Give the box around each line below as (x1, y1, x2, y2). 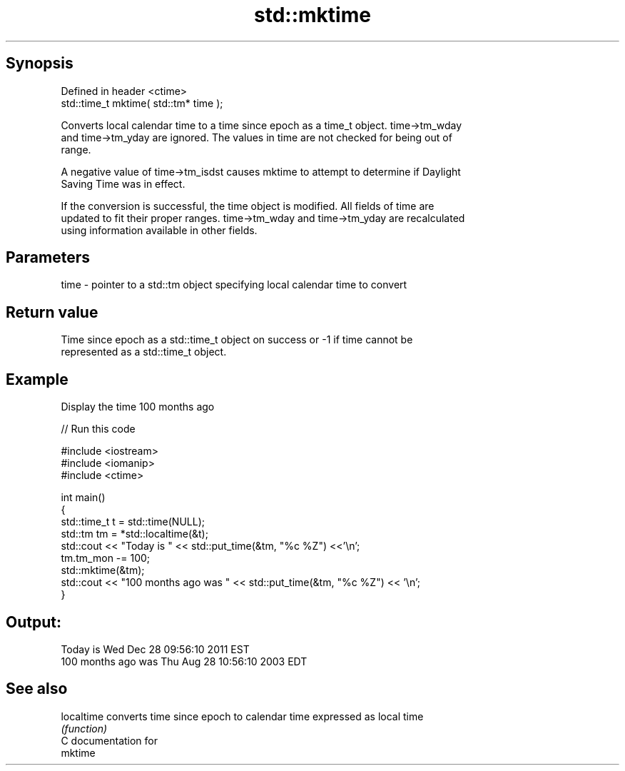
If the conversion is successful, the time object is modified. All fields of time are (61, 199, 435, 212)
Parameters (6, 248, 90, 267)
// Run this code (61, 423, 136, 435)
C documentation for (61, 734, 158, 747)
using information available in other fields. (61, 223, 258, 236)
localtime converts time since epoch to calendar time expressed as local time (61, 710, 424, 722)
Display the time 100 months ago (61, 400, 215, 413)
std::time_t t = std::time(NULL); (61, 515, 205, 528)
